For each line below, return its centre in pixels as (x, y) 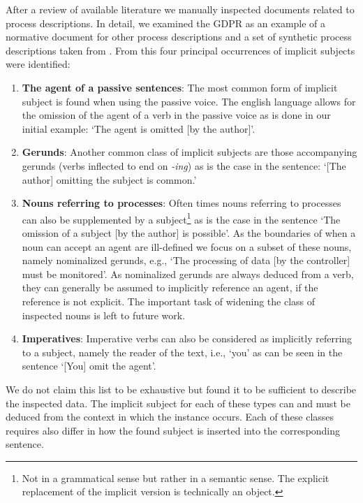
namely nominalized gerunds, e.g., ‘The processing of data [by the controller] (186, 260)
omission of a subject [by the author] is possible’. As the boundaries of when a (189, 232)
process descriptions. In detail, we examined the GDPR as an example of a (166, 23)
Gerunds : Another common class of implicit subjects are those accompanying (190, 152)
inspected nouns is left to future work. (104, 315)
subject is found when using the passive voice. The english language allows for (189, 101)
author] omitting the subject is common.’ (109, 179)
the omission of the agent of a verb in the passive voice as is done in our (176, 115)
